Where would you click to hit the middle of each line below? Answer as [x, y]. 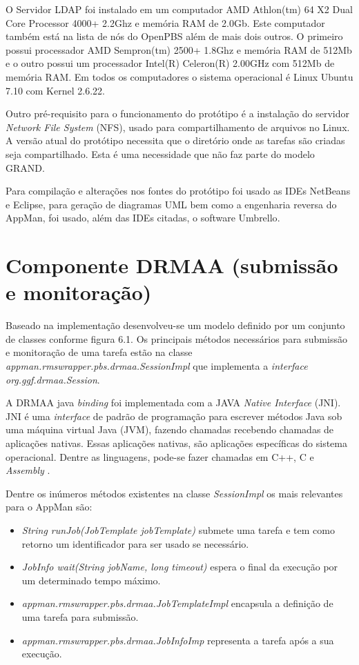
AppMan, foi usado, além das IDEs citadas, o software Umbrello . [143, 218]
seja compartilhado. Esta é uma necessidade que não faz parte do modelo [160, 153]
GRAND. [25, 167]
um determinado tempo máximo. [91, 580]
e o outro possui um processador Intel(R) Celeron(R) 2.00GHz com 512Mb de [170, 63]
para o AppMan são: [49, 507]
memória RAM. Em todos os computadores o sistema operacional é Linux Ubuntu [179, 76]
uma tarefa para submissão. [80, 616]
